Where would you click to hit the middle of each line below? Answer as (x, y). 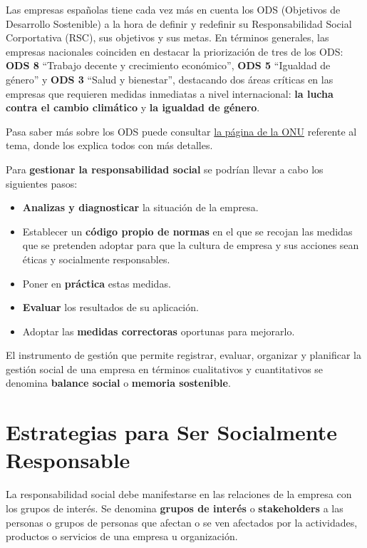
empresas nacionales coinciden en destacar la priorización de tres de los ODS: (175, 51)
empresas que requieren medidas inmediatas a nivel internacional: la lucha (170, 93)
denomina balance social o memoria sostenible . (118, 383)
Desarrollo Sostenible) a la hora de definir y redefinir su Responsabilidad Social (179, 23)
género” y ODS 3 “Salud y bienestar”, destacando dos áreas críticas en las (170, 79)
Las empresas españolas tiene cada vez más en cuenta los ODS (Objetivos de (173, 9)
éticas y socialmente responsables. (96, 259)
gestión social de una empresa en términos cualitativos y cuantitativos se (165, 369)
